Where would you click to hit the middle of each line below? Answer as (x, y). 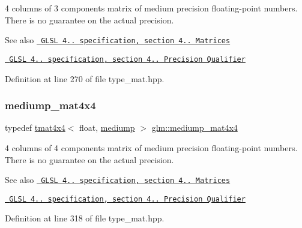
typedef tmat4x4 (35, 127)
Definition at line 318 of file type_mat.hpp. (85, 218)
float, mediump (107, 127)
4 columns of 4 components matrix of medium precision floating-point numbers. (151, 147)
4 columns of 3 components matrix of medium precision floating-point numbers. (151, 8)
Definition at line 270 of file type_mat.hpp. (85, 78)
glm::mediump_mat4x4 (195, 127)
